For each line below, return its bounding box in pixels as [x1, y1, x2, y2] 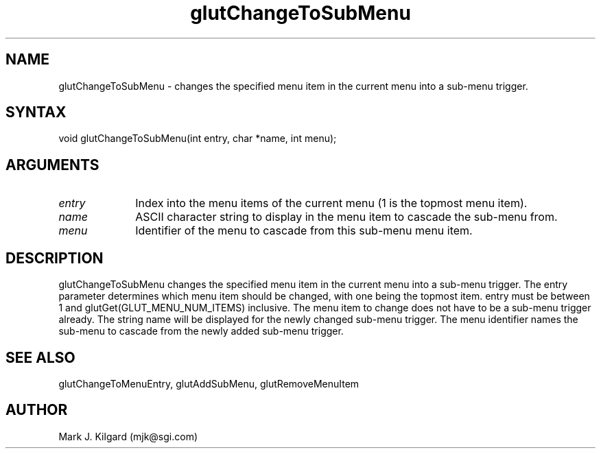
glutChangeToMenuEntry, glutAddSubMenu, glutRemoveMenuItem [58, 377, 360, 390]
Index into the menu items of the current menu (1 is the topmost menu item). [135, 196, 528, 211]
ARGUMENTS [5, 156, 99, 174]
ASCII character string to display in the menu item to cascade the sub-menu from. [135, 210, 558, 224]
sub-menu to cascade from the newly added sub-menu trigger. [58, 325, 344, 337]
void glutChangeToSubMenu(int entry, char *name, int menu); [58, 132, 337, 145]
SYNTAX [5, 104, 67, 121]
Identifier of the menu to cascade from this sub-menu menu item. [135, 224, 473, 238]
